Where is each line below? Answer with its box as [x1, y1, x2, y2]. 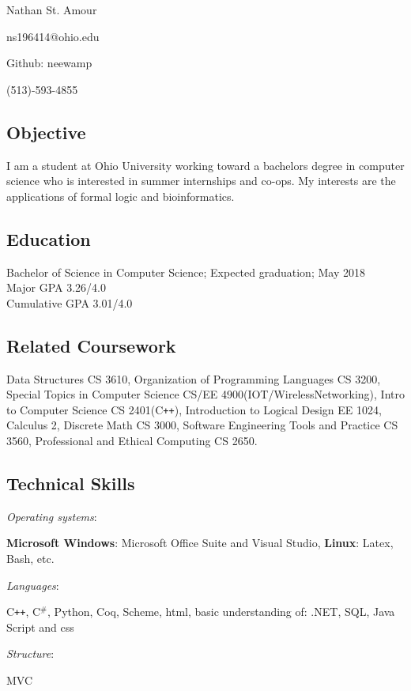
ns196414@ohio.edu [6, 28, 100, 44]
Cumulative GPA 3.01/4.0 [6, 294, 133, 311]
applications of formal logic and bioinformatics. [6, 187, 235, 204]
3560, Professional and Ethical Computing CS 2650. [6, 432, 258, 448]
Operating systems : [6, 508, 97, 524]
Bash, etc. [6, 549, 55, 566]
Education [6, 226, 91, 251]
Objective [6, 119, 86, 144]
